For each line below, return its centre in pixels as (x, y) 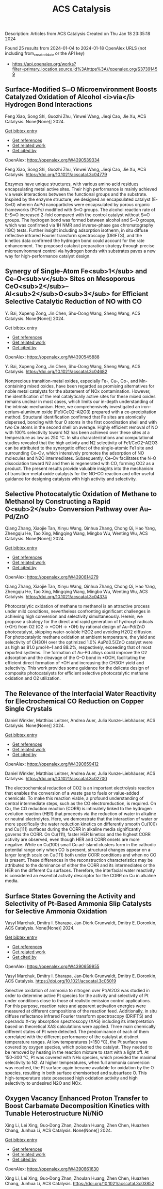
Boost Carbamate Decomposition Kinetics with (77, 1106)
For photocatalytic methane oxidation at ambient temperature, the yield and (81, 637)
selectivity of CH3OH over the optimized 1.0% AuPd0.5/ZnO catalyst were (79, 642)
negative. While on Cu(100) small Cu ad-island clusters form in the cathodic (81, 845)
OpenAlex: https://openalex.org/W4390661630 (52, 1169)
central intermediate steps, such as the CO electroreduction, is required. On (81, 803)
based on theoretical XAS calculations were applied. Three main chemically (81, 1027)
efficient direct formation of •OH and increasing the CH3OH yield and (74, 663)
